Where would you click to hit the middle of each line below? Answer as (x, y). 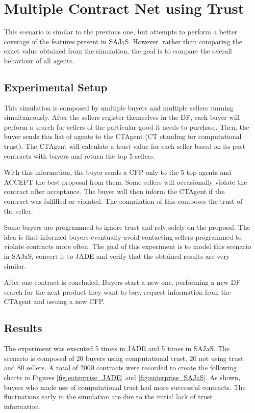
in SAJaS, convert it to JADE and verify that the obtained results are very (117, 256)
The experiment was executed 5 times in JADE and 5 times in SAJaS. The (117, 348)
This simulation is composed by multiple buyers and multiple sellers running (119, 107)
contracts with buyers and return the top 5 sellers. (80, 155)
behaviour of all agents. (39, 60)
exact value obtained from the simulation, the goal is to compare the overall (118, 51)
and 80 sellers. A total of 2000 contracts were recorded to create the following (120, 368)
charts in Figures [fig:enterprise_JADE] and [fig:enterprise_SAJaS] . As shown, (122, 377)
